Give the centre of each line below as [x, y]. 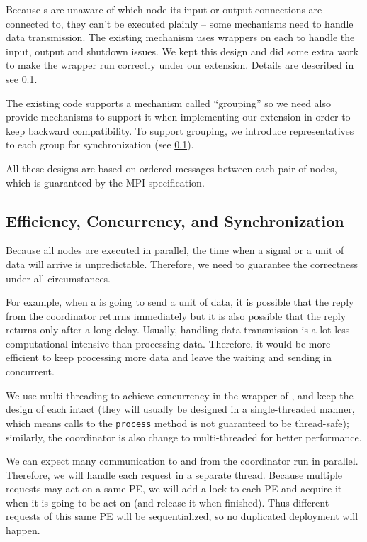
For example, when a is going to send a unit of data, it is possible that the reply [180, 302]
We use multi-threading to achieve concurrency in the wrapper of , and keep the [180, 395]
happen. [23, 530]
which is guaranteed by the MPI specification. [105, 182]
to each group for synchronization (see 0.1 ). [100, 144]
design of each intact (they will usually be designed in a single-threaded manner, [180, 409]
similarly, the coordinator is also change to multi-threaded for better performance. [184, 437]
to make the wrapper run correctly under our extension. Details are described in [180, 65]
